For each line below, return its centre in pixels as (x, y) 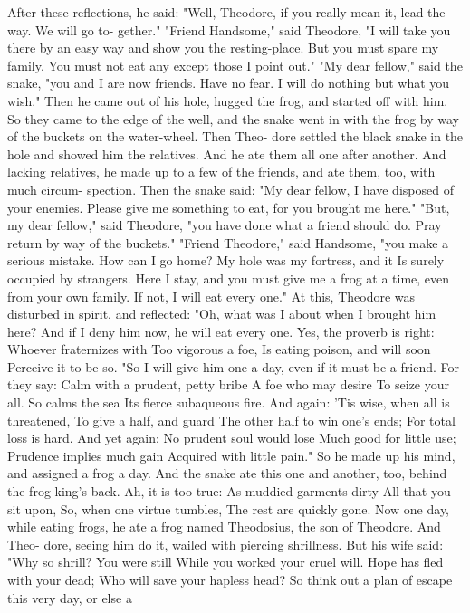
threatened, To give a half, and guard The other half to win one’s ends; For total (231, 420)
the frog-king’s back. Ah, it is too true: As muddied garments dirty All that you (229, 491)
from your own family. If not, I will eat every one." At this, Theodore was (211, 296)
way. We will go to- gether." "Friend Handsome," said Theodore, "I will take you (229, 29)
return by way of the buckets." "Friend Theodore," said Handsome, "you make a (228, 242)
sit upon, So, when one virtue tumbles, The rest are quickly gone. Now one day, (229, 508)
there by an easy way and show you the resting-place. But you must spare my (223, 48)
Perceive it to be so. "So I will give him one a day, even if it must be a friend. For (233, 366)
